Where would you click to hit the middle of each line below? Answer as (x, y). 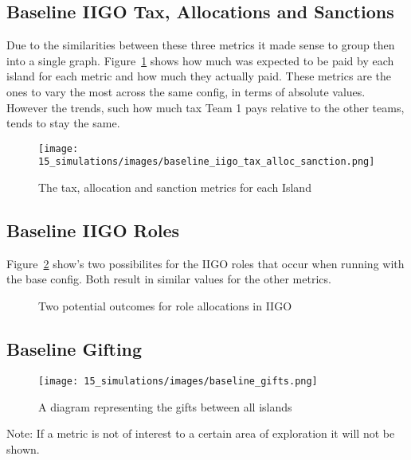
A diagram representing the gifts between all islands (165, 406)
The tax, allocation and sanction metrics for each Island (175, 187)
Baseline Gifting (74, 349)
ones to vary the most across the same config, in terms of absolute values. (186, 91)
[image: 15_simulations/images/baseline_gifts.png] (178, 381)
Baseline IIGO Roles (93, 230)
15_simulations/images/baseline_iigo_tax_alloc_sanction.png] (207, 162)
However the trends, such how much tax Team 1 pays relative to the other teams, (205, 107)
